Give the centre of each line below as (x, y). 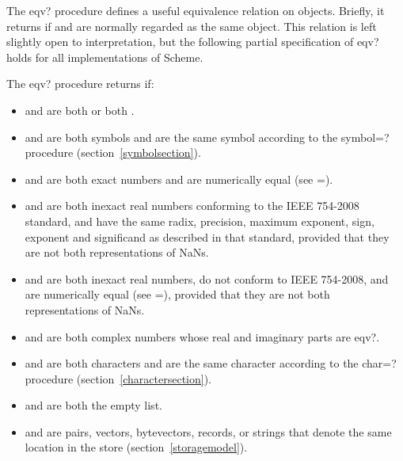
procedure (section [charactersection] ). (118, 378)
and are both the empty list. (93, 405)
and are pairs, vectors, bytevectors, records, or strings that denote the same (208, 431)
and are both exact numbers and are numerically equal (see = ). (179, 179)
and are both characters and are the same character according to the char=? (211, 363)
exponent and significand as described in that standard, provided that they (207, 236)
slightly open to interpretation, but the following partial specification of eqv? (193, 42)
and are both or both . (80, 110)
